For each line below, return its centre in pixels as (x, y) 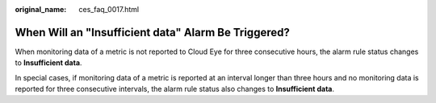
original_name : (41, 9)
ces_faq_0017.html (109, 9)
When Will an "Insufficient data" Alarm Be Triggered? (152, 32)
